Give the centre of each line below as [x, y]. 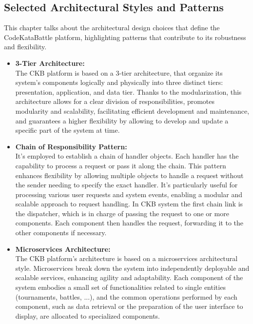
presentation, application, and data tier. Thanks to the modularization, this [128, 91]
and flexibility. [25, 47]
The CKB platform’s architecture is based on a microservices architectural [126, 258]
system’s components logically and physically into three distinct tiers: [119, 82]
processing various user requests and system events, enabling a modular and [129, 194]
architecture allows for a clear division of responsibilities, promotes [115, 101]
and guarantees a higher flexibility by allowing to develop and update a [122, 120]
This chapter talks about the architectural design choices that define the [112, 28]
